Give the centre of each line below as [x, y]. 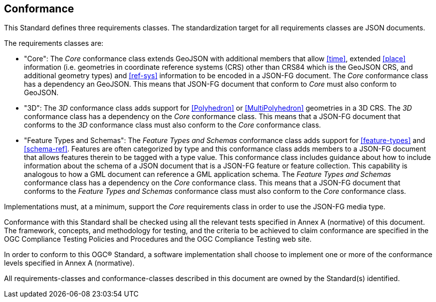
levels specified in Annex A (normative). [69, 263]
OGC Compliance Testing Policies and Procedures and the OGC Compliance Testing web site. [158, 239]
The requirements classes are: [54, 43]
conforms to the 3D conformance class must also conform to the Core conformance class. [173, 125]
